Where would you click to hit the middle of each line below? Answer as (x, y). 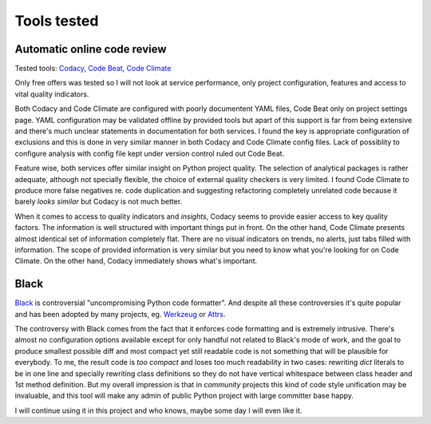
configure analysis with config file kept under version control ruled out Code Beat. (150, 153)
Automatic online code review (91, 49)
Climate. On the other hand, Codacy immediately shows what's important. (136, 261)
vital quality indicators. (52, 94)
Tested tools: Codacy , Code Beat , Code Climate (93, 69)
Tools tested (57, 21)
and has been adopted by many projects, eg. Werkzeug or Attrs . (120, 314)
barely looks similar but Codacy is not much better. (99, 202)
